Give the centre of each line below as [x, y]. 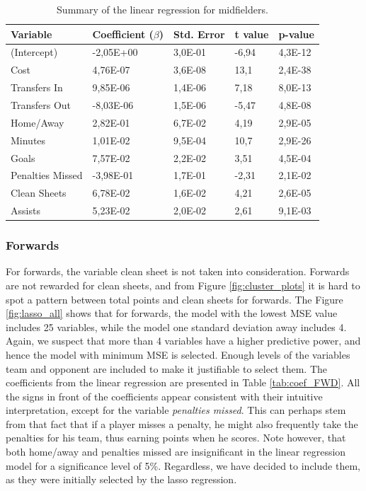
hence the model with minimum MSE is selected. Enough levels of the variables [178, 354]
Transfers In [37, 87]
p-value [296, 34]
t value [252, 34]
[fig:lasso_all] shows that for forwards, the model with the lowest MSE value [172, 313]
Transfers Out [41, 104]
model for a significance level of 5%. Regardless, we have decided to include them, [183, 465]
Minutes [28, 140]
